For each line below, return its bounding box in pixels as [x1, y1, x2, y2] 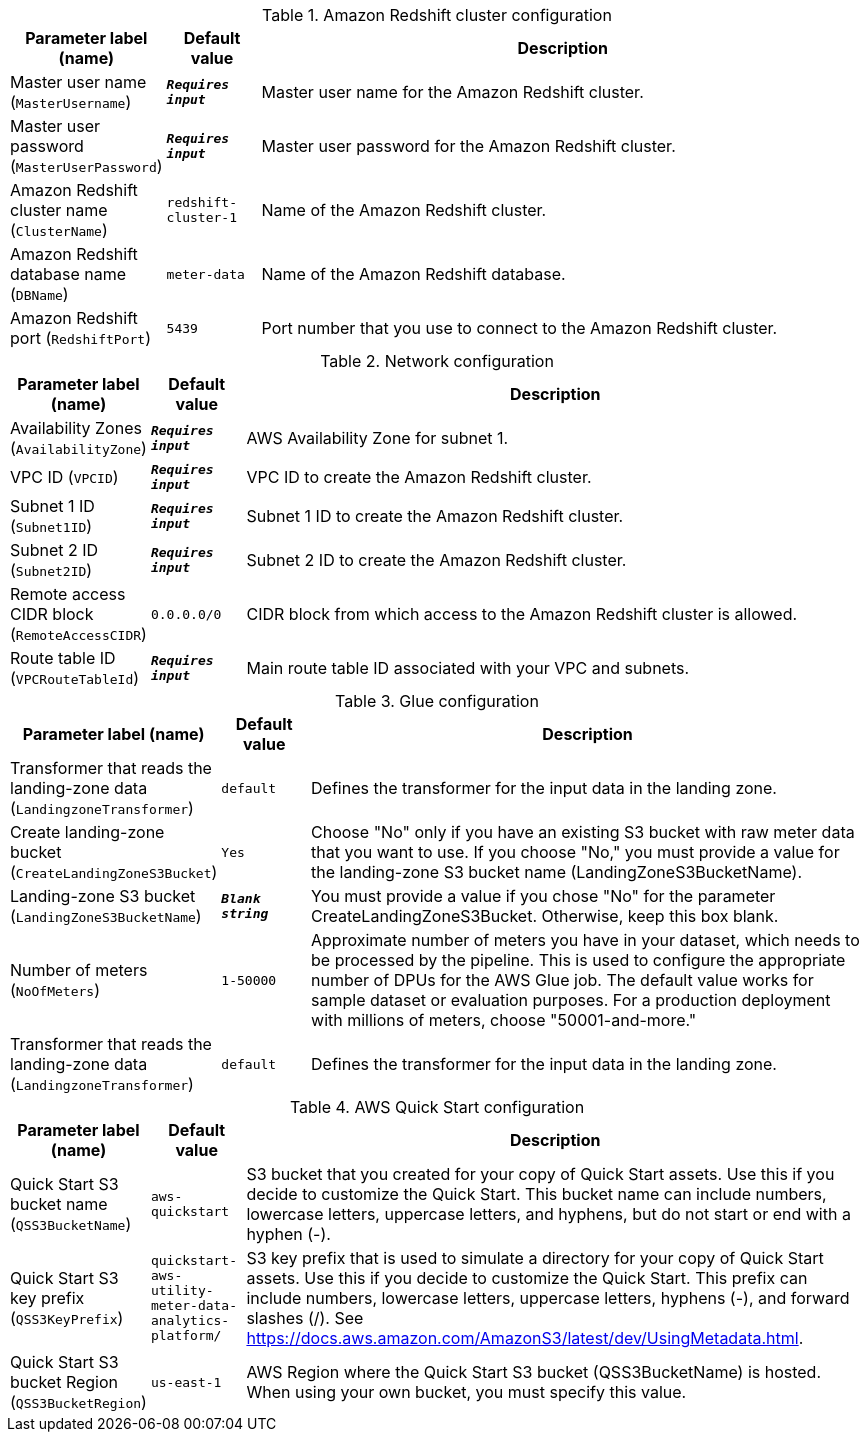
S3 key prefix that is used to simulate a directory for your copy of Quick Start [246, 1248, 824, 1268]
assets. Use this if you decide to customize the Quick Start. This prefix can [246, 1268, 808, 1288]
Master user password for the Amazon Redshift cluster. [261, 136, 676, 156]
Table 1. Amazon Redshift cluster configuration [262, 5, 612, 25]
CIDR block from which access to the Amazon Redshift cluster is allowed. [246, 604, 798, 624]
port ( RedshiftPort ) [10, 328, 151, 348]
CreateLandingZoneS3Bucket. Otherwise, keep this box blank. [311, 906, 779, 926]
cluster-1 [166, 210, 238, 225]
